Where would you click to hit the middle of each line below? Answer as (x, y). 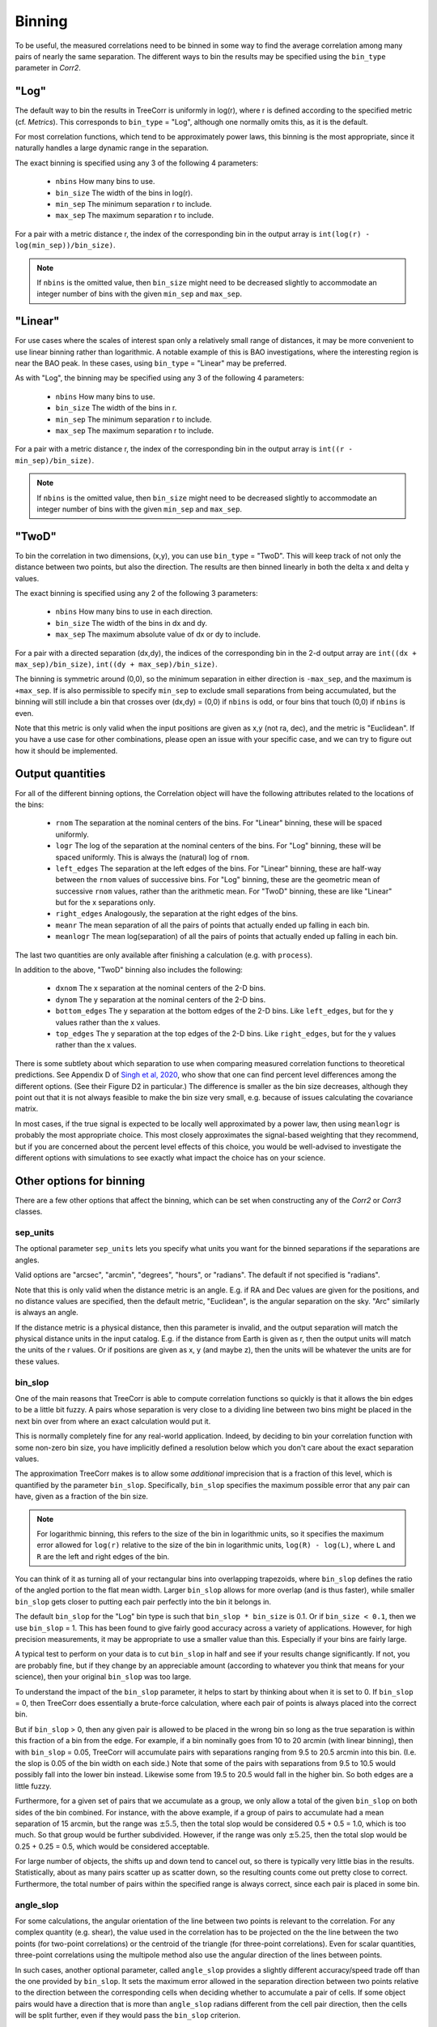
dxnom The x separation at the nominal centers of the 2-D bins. (161, 988)
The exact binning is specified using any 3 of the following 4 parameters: (137, 163)
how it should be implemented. (66, 751)
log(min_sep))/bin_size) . (65, 245)
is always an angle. (47, 1313)
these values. (37, 1361)
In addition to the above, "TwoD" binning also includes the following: (129, 970)
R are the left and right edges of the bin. (103, 1556)
